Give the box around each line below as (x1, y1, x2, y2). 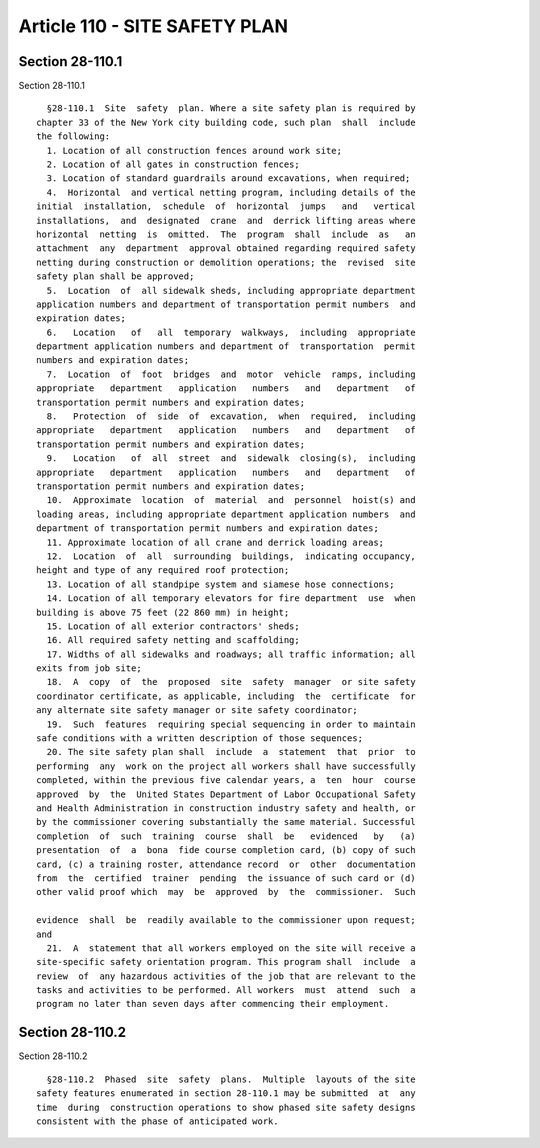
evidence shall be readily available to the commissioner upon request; (36, 915, 416, 926)
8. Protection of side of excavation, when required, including (46, 411, 416, 422)
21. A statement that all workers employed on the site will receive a (46, 942, 416, 954)
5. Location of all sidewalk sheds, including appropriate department (46, 285, 416, 296)
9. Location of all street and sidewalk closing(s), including (46, 453, 416, 464)
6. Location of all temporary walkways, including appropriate (46, 326, 416, 338)
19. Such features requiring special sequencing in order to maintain (46, 718, 416, 730)
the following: (36, 131, 111, 142)
